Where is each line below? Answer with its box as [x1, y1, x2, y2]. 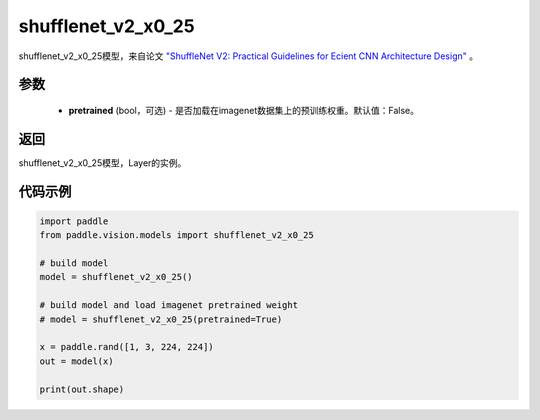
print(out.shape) [39, 383, 125, 395]
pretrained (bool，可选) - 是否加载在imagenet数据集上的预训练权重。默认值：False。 [68, 104, 420, 116]
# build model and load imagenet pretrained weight [39, 300, 299, 311]
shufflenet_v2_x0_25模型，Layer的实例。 [18, 156, 187, 169]
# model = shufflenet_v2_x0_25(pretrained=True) [39, 313, 283, 325]
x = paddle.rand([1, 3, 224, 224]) [39, 341, 214, 353]
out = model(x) [39, 355, 114, 367]
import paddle [39, 215, 109, 227]
